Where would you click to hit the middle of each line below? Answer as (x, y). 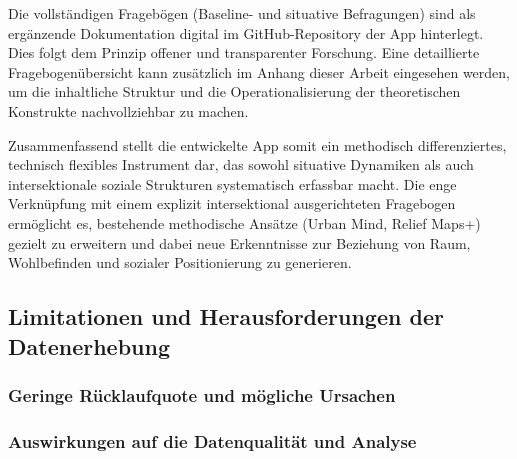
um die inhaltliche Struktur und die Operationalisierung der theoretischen (234, 91)
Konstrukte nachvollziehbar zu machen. (128, 110)
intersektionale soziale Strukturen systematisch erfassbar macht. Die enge (232, 183)
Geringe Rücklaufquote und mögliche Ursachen (202, 394)
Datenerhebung (89, 345)
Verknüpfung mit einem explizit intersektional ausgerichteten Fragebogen (232, 203)
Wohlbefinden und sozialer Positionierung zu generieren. (180, 262)
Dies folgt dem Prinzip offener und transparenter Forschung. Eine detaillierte (244, 52)
